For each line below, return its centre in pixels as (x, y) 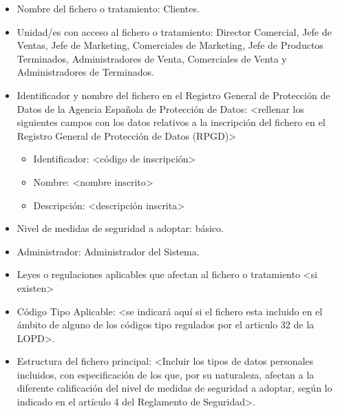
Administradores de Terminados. (85, 72)
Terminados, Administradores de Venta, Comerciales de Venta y (152, 58)
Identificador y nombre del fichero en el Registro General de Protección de (173, 95)
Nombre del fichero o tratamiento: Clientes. (108, 8)
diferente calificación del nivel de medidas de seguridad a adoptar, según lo (175, 388)
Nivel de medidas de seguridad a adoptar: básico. (120, 228)
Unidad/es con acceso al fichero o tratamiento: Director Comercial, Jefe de (174, 31)
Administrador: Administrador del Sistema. (108, 251)
